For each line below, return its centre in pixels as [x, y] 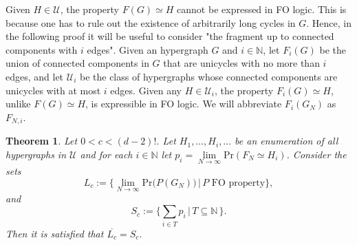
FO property [238, 183]
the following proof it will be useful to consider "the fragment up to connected [170, 36]
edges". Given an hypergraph [148, 49]
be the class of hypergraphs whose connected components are [208, 76]
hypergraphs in [36, 154]
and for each [106, 154]
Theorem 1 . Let [42, 141]
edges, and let [35, 76]
